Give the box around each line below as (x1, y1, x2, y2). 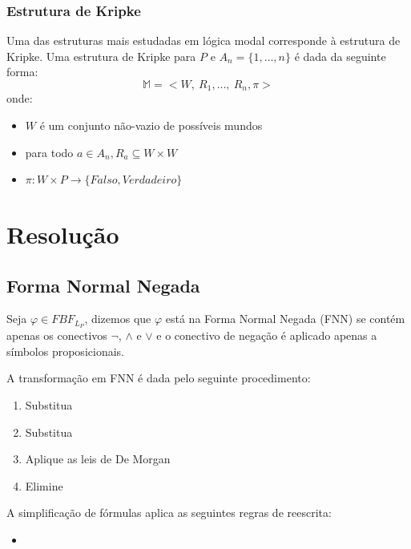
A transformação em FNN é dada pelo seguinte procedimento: (6, 369, 311, 386)
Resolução (6, 218, 119, 251)
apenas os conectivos (6, 327, 107, 344)
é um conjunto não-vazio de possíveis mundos (39, 117, 263, 134)
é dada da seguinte (294, 47, 386, 64)
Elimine (25, 477, 63, 494)
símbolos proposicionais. (6, 342, 124, 359)
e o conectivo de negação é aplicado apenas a (156, 327, 377, 344)
